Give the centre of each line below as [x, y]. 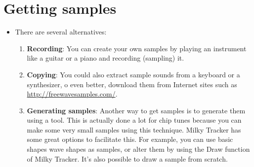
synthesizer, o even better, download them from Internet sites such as [132, 84]
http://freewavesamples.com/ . [72, 94]
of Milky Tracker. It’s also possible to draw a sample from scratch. [127, 158]
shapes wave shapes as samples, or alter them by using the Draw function [138, 149]
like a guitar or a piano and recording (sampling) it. [106, 58]
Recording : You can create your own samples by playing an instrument [137, 48]
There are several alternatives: [61, 32]
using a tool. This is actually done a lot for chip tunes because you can [134, 120]
